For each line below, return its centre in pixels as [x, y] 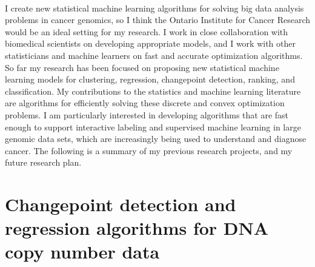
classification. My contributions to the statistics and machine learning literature [153, 91]
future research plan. [43, 162]
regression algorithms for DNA [137, 228]
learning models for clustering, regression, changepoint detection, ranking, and [150, 79]
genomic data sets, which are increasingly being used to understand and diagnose [156, 139]
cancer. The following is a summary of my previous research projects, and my [149, 150]
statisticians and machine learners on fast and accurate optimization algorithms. [154, 55]
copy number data [82, 252]
